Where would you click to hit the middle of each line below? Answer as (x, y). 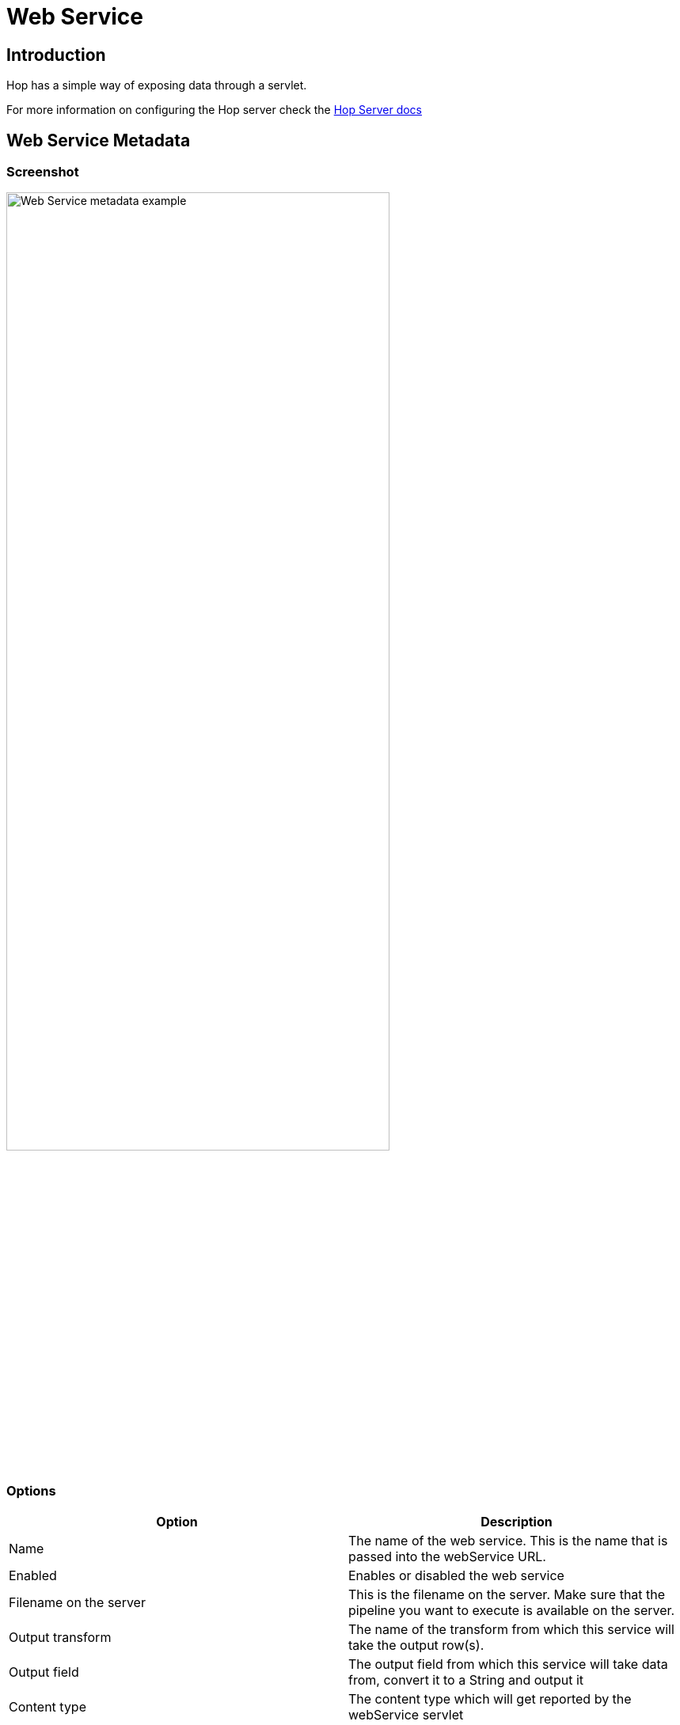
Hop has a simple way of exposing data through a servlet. (157, 85)
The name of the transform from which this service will (511, 1630)
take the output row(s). (416, 1645)
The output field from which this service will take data (508, 1664)
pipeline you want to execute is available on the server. (512, 1611)
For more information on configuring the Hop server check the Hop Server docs (214, 110)
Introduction (56, 55)
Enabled (33, 1576)
